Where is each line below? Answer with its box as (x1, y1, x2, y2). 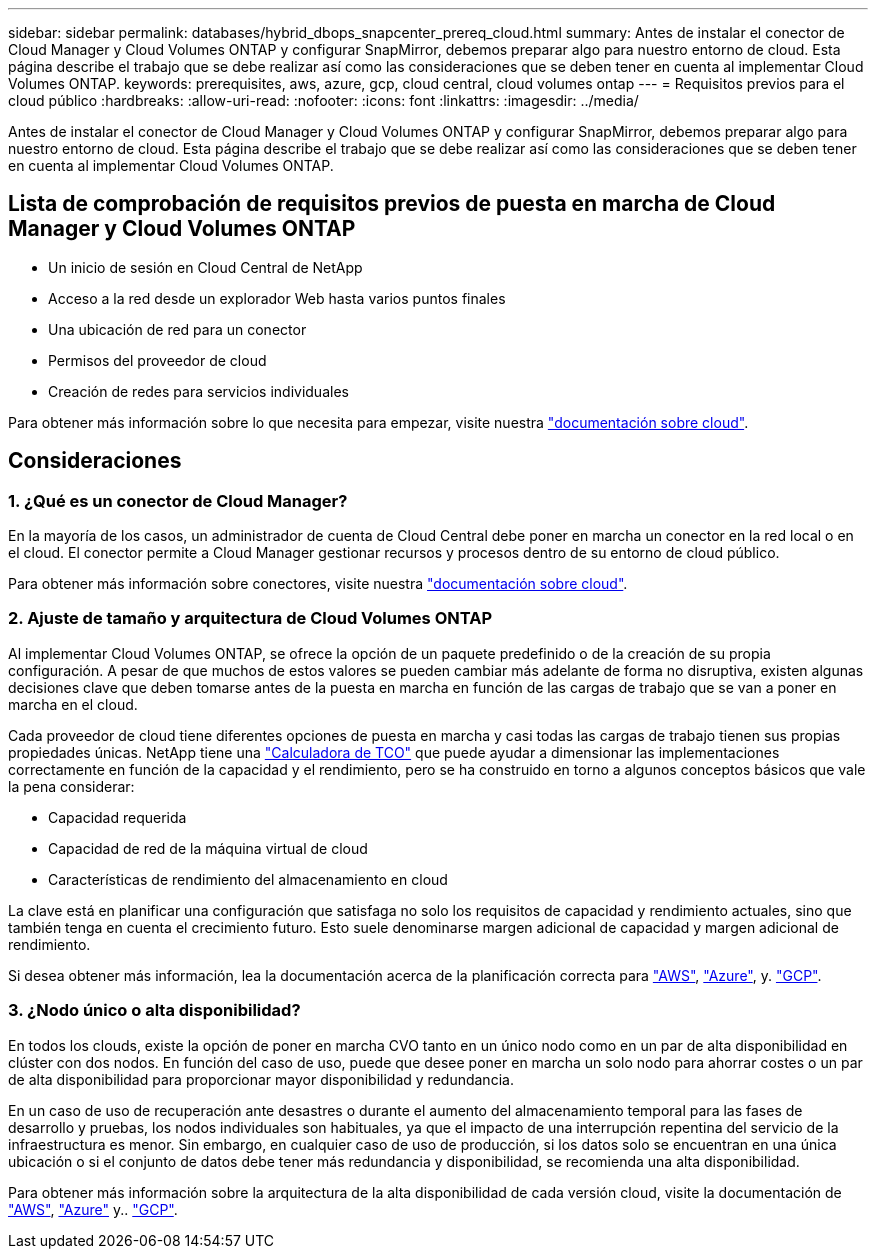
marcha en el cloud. (8, 695, 138, 713)
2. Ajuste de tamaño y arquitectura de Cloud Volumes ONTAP (8, 608, 493, 629)
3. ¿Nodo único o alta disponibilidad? (8, 1000, 301, 1021)
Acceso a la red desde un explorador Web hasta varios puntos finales (48, 289, 506, 307)
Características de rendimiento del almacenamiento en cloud (48, 870, 448, 888)
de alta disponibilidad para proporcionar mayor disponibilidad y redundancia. (8, 1070, 514, 1088)
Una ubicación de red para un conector (48, 320, 307, 338)
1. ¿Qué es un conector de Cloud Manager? (8, 490, 348, 511)
